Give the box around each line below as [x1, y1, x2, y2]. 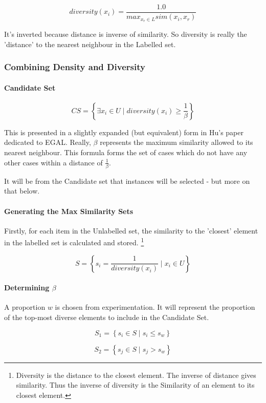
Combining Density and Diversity [4, 60, 145, 73]
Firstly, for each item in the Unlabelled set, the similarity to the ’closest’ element [4, 225, 258, 236]
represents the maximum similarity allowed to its [100, 137, 253, 147]
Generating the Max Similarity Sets [4, 205, 134, 216]
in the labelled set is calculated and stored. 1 [4, 236, 144, 248]
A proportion [4, 302, 46, 312]
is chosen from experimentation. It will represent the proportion [55, 302, 255, 312]
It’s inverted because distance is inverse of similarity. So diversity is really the [4, 28, 247, 39]
